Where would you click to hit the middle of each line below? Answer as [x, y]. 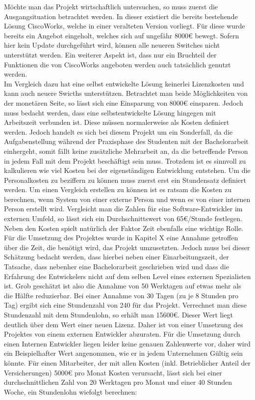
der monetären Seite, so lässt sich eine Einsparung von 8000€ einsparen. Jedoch [124, 102]
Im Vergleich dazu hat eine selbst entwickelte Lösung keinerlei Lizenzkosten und [124, 83]
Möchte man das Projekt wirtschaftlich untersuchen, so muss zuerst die [111, 6]
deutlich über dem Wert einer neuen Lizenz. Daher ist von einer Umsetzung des [124, 324]
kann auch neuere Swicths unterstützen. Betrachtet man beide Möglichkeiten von [126, 93]
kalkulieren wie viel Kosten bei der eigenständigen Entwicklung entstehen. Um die [127, 170]
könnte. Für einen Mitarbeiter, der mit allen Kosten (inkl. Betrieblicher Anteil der [127, 362]
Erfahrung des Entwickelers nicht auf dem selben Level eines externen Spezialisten [127, 276]
